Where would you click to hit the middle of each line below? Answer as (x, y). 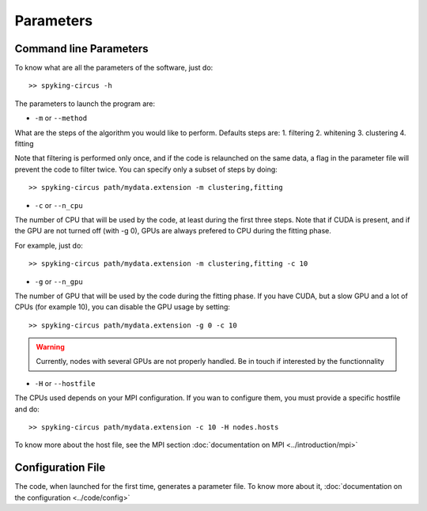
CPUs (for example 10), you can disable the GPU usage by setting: (123, 307)
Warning (50, 347)
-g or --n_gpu (59, 282)
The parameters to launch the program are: (85, 104)
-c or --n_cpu (59, 205)
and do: (27, 409)
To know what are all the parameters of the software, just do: (114, 68)
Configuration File (60, 468)
